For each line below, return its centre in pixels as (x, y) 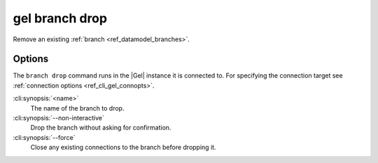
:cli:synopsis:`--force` (44, 137)
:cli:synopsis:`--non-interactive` (58, 118)
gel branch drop (60, 18)
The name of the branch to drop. (77, 108)
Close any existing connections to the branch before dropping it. (123, 148)
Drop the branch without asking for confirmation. (101, 128)
